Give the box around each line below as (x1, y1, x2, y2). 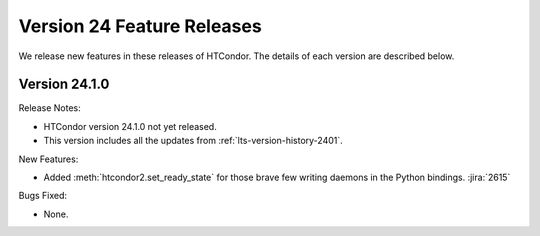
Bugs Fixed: (18, 190, 68, 202)
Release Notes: (18, 102, 81, 114)
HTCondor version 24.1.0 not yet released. (43, 120, 217, 132)
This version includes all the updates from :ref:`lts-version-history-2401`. (43, 135, 344, 147)
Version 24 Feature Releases (18, 15, 262, 37)
